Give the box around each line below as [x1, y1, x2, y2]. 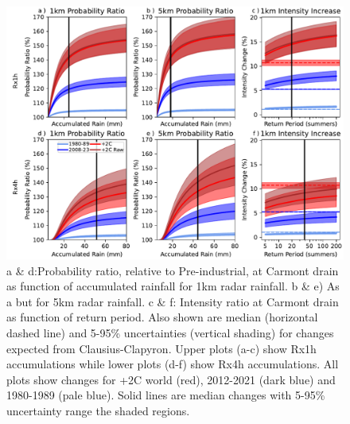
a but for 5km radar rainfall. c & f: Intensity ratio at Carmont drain [6, 293, 339, 309]
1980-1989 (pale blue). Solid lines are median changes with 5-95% [6, 387, 325, 403]
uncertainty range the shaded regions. [6, 402, 190, 418]
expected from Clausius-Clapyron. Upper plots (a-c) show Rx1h [6, 340, 317, 356]
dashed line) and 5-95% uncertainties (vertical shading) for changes [6, 324, 334, 340]
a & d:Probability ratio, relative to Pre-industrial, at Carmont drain [6, 262, 339, 278]
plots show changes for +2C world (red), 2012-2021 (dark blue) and [6, 371, 336, 387]
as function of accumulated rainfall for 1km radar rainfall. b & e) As [6, 278, 340, 294]
